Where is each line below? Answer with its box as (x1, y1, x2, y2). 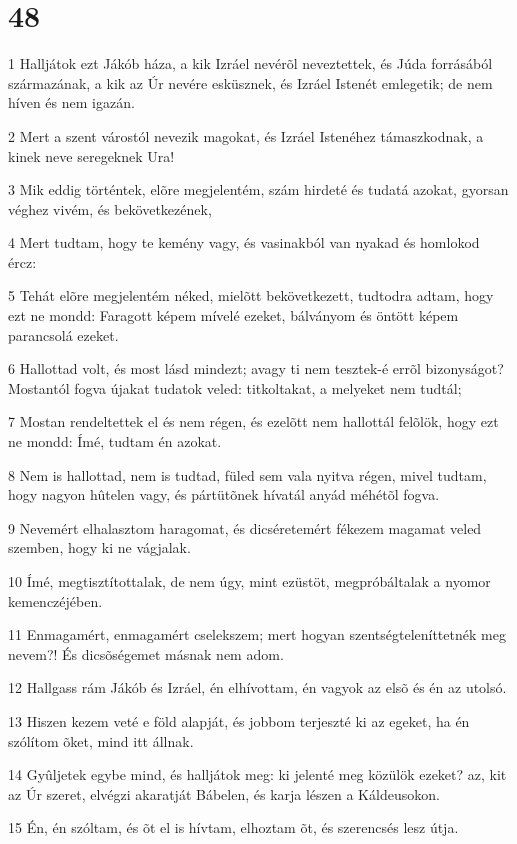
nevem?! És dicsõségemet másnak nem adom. (8, 643, 284, 664)
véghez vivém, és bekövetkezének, (8, 198, 212, 219)
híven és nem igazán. (8, 92, 135, 113)
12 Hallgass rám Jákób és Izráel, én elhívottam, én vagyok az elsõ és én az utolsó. (8, 677, 507, 698)
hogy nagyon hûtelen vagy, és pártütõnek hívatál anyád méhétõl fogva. (8, 484, 440, 505)
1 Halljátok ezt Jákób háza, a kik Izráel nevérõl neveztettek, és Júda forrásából (8, 53, 493, 74)
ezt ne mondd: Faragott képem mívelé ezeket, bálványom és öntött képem (8, 305, 459, 326)
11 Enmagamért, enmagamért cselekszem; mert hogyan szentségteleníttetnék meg (8, 624, 506, 645)
